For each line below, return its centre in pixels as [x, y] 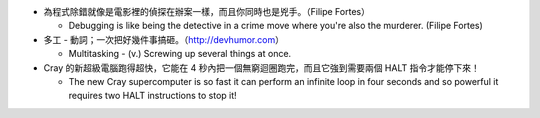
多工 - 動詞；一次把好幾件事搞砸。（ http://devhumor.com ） [164, 39]
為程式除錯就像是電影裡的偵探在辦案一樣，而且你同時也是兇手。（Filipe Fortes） [206, 11]
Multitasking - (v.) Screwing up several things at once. [180, 54]
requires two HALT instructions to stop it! [152, 96]
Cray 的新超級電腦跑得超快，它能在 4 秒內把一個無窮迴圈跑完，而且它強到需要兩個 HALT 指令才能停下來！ [261, 67]
